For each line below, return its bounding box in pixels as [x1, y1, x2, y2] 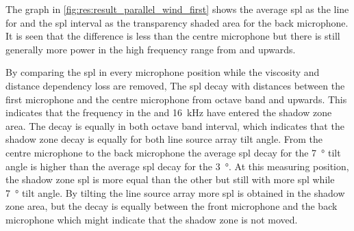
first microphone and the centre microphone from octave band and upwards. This [5, 92, 347, 106]
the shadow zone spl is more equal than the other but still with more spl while [5, 172, 335, 187]
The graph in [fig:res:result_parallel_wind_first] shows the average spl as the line [5, 2, 349, 16]
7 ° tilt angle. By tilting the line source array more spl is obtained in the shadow [5, 185, 345, 200]
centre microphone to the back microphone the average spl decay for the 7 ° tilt [5, 145, 341, 159]
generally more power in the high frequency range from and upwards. [5, 42, 296, 56]
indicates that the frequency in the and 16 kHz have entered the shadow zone [5, 105, 332, 120]
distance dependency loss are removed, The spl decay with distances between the [5, 78, 345, 92]
